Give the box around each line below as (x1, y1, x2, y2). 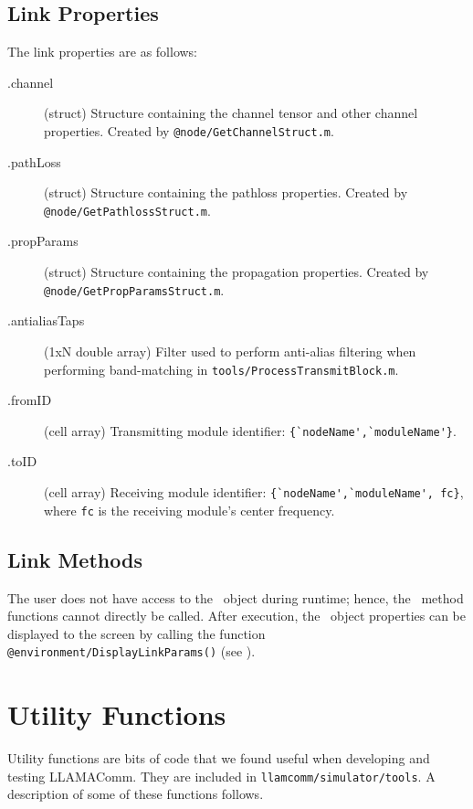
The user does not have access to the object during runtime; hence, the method (7, 588, 464, 607)
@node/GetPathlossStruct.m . (44, 200, 211, 219)
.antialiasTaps (7, 311, 85, 330)
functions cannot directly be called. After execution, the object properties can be (7, 606, 466, 625)
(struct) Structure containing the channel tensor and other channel (44, 103, 418, 122)
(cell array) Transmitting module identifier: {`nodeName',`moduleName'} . (44, 420, 457, 440)
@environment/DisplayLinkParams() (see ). (7, 642, 256, 661)
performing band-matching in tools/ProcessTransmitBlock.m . (44, 359, 399, 378)
